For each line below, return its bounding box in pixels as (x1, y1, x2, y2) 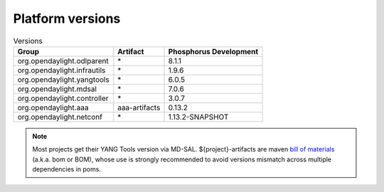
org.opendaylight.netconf (17, 112, 103, 122)
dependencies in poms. (32, 165, 101, 174)
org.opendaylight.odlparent (17, 55, 110, 65)
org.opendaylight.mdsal (17, 84, 97, 94)
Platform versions (13, 11, 121, 26)
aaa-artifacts (117, 102, 161, 112)
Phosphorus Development (168, 46, 259, 56)
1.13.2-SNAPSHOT (168, 112, 229, 122)
